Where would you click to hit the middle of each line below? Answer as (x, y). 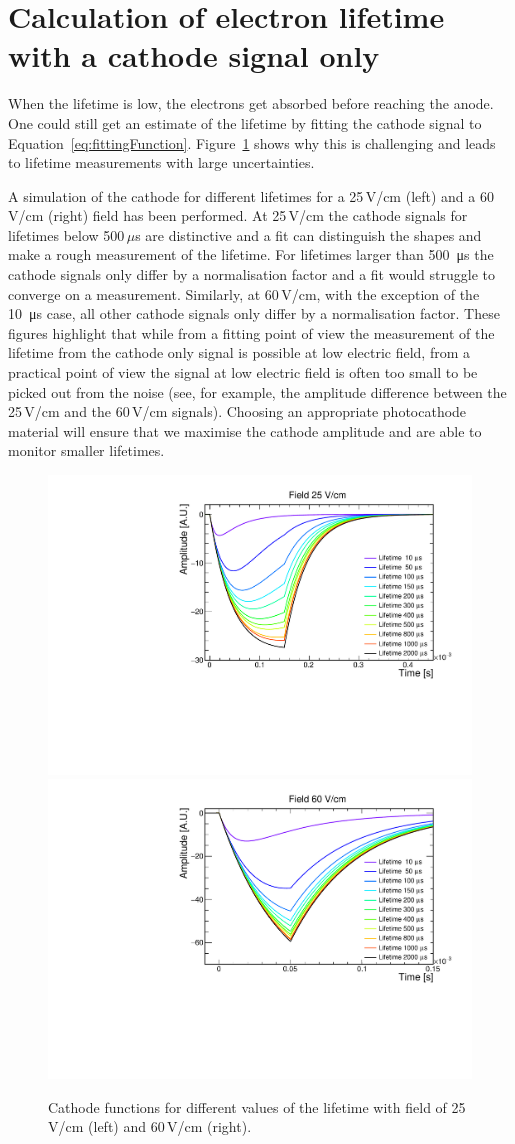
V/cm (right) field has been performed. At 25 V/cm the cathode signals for (238, 215)
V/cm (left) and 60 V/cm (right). (150, 1126)
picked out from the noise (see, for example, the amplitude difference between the (257, 391)
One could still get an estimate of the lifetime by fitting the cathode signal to (245, 122)
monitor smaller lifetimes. (86, 450)
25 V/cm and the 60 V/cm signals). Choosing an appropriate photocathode (237, 411)
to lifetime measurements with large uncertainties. (161, 162)
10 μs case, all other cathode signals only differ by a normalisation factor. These (254, 313)
